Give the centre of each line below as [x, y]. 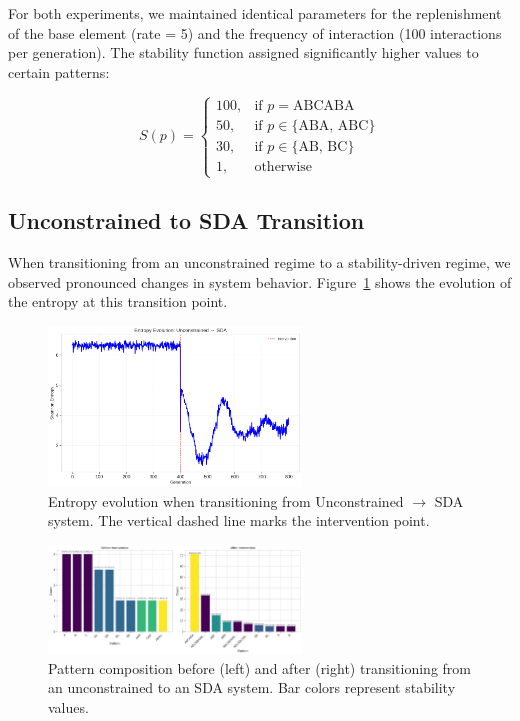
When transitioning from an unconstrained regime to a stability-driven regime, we [259, 262]
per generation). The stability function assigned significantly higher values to [243, 52]
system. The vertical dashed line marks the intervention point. [239, 520]
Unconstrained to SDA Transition [186, 220]
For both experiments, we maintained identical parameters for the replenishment [255, 13]
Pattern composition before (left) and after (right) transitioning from [259, 667]
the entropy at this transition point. [118, 301]
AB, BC [323, 146]
